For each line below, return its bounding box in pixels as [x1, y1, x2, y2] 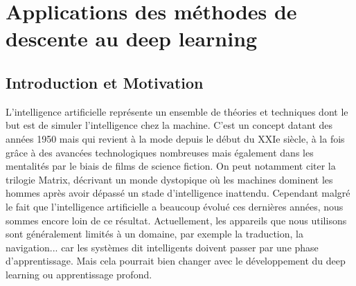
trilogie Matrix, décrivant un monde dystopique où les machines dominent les [6, 172, 333, 186]
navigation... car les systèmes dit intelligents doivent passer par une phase [6, 240, 319, 254]
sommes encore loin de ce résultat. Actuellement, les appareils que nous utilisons [6, 213, 347, 227]
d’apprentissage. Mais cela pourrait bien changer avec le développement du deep [6, 253, 346, 268]
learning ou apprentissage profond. [6, 267, 152, 281]
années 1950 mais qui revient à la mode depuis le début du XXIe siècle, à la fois [6, 131, 345, 145]
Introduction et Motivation [6, 71, 204, 93]
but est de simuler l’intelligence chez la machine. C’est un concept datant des [6, 118, 333, 132]
